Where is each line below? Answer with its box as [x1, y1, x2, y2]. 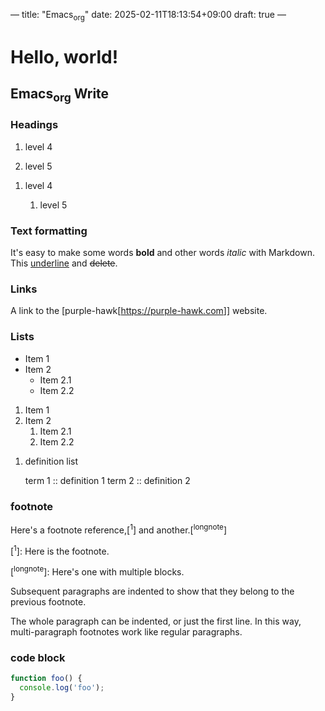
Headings [10, 118, 59, 132]
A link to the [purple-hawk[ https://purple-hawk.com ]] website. [10, 305, 268, 317]
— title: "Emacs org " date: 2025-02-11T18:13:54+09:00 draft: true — [10, 9, 287, 23]
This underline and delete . [10, 257, 118, 269]
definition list [24, 455, 79, 467]
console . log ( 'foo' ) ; [19, 683, 105, 693]
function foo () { [10, 674, 83, 684]
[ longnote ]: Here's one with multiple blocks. [10, 564, 185, 578]
